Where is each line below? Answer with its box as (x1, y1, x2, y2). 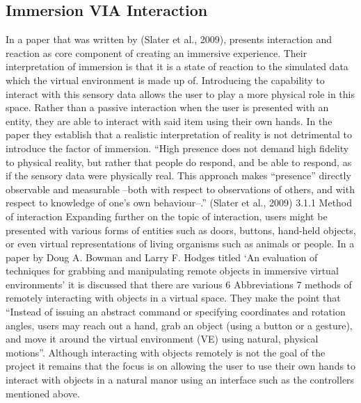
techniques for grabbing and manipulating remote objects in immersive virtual (6, 263, 339, 278)
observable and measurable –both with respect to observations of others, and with (6, 181, 355, 196)
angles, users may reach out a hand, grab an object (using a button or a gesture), (6, 318, 353, 332)
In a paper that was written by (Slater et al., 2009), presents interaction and (6, 32, 332, 47)
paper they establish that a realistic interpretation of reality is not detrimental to (6, 127, 352, 142)
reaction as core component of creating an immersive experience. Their (6, 45, 307, 60)
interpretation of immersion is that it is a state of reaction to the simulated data (6, 59, 348, 74)
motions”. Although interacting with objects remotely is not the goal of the (6, 345, 326, 359)
